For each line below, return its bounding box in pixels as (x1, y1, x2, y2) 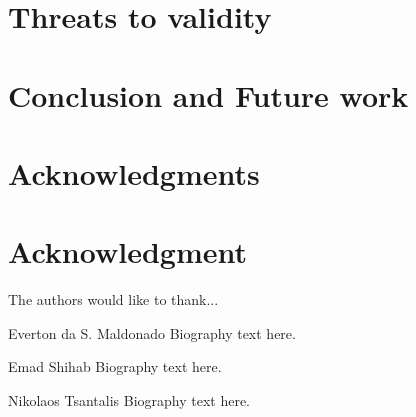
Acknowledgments (8, 152, 260, 193)
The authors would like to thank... (8, 289, 219, 310)
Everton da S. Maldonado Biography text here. (8, 322, 296, 343)
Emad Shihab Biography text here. (8, 356, 222, 377)
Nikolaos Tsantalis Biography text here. (8, 390, 251, 411)
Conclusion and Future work (8, 74, 409, 115)
